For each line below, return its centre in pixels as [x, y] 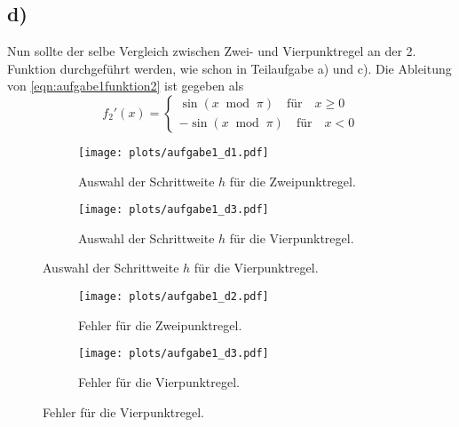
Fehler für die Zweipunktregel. [160, 324]
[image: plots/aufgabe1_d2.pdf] [174, 297]
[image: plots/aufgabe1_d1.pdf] [174, 152]
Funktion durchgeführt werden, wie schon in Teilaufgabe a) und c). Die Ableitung [229, 68]
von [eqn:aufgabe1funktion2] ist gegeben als [126, 86]
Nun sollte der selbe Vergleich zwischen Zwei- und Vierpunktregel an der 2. [212, 51]
